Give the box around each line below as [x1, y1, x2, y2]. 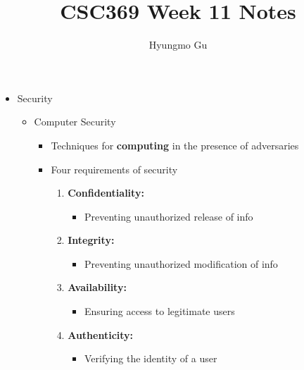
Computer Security [34, 114, 116, 129]
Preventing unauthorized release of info [84, 209, 253, 223]
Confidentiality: [68, 185, 144, 200]
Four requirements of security [51, 161, 178, 176]
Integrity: [68, 233, 115, 247]
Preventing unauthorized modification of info [84, 256, 278, 271]
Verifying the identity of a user [84, 351, 217, 366]
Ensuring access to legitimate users [84, 304, 235, 319]
